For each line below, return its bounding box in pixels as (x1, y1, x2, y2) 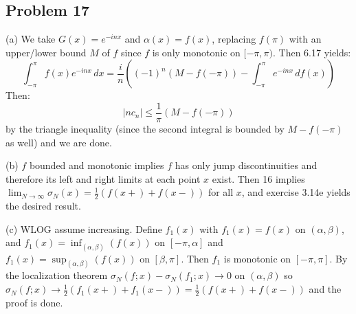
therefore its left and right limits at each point (5, 171, 201, 186)
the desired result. (5, 199, 81, 213)
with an (289, 32, 322, 46)
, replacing (212, 32, 256, 46)
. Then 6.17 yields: (272, 45, 351, 59)
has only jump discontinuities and (175, 158, 318, 172)
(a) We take (5, 32, 56, 46)
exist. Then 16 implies (212, 171, 305, 186)
